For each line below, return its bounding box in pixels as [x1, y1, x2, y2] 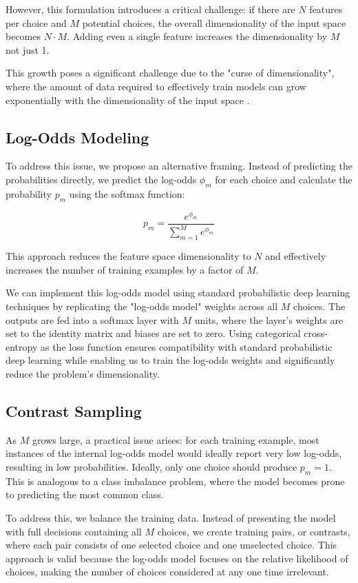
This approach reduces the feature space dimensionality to [6, 249, 251, 263]
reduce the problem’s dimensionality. [6, 366, 160, 380]
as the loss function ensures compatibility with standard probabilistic [40, 339, 333, 354]
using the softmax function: [69, 186, 185, 201]
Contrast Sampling [6, 400, 142, 421]
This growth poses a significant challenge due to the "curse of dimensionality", [6, 65, 335, 80]
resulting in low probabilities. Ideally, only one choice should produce [6, 459, 297, 473]
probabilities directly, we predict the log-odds [6, 172, 197, 186]
